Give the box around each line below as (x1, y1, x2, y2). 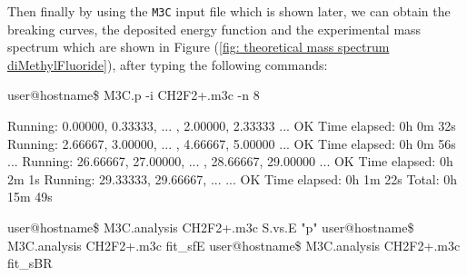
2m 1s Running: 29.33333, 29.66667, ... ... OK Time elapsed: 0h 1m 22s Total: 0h (7, 169, 458, 188)
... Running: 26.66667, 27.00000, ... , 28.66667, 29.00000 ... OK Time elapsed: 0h (7, 152, 453, 171)
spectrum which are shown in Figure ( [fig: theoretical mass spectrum (7, 37, 390, 56)
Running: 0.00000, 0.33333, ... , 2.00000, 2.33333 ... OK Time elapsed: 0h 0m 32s (7, 116, 456, 135)
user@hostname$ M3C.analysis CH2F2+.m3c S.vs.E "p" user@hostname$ (7, 218, 414, 236)
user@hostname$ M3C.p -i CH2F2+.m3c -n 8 (7, 85, 260, 104)
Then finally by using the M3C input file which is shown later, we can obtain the (7, 2, 451, 20)
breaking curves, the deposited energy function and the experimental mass (7, 19, 422, 38)
